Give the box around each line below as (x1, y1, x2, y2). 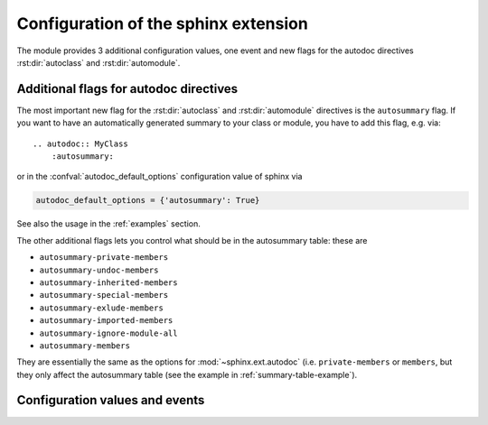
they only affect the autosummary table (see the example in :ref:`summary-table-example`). (16, 369, 358, 380)
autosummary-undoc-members (39, 264, 159, 275)
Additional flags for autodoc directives (16, 81, 239, 97)
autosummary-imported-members (39, 316, 174, 326)
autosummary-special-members (39, 290, 169, 300)
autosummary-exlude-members (39, 302, 164, 313)
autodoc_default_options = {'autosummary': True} (35, 195, 260, 206)
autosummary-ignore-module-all (39, 328, 178, 338)
